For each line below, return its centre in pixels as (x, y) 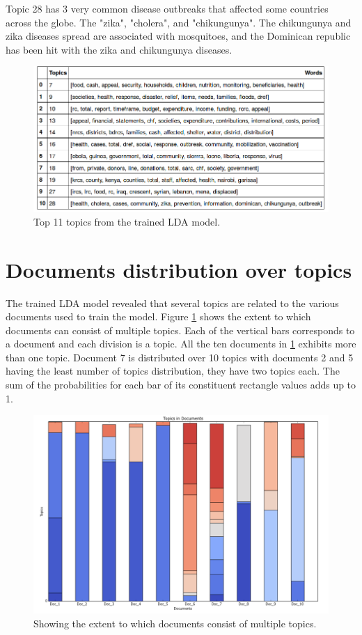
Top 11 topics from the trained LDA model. (127, 221)
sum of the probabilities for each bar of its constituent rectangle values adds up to (181, 385)
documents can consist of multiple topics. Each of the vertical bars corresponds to (180, 330)
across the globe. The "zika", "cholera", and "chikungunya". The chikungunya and (179, 22)
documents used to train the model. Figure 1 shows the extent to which (158, 316)
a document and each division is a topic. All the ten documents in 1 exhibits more (181, 344)
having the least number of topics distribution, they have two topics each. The (173, 371)
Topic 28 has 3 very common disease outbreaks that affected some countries (167, 8)
